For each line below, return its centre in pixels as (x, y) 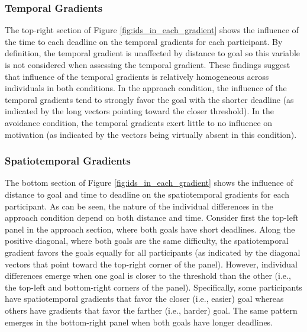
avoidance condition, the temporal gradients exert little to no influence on (139, 122)
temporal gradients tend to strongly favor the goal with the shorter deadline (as (149, 99)
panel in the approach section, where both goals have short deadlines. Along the (150, 229)
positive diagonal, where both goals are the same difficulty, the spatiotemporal (147, 241)
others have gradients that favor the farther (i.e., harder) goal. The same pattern (151, 310)
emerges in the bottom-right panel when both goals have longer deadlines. (139, 322)
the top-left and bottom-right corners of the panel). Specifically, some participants (153, 287)
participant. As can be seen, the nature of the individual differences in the (139, 206)
